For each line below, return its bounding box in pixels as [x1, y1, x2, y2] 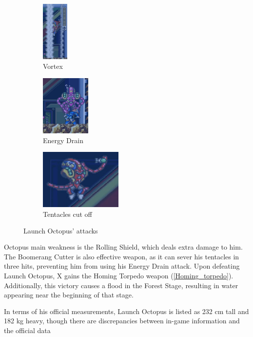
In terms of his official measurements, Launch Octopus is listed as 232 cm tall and [4, 306, 249, 316]
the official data [4, 325, 51, 336]
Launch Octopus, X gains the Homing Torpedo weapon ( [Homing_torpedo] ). [4, 271, 234, 281]
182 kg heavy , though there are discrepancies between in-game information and [4, 316, 240, 326]
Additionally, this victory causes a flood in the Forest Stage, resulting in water [4, 280, 238, 290]
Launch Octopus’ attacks [23, 225, 98, 235]
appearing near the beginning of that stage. [4, 290, 134, 300]
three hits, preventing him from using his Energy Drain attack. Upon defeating [4, 261, 240, 271]
